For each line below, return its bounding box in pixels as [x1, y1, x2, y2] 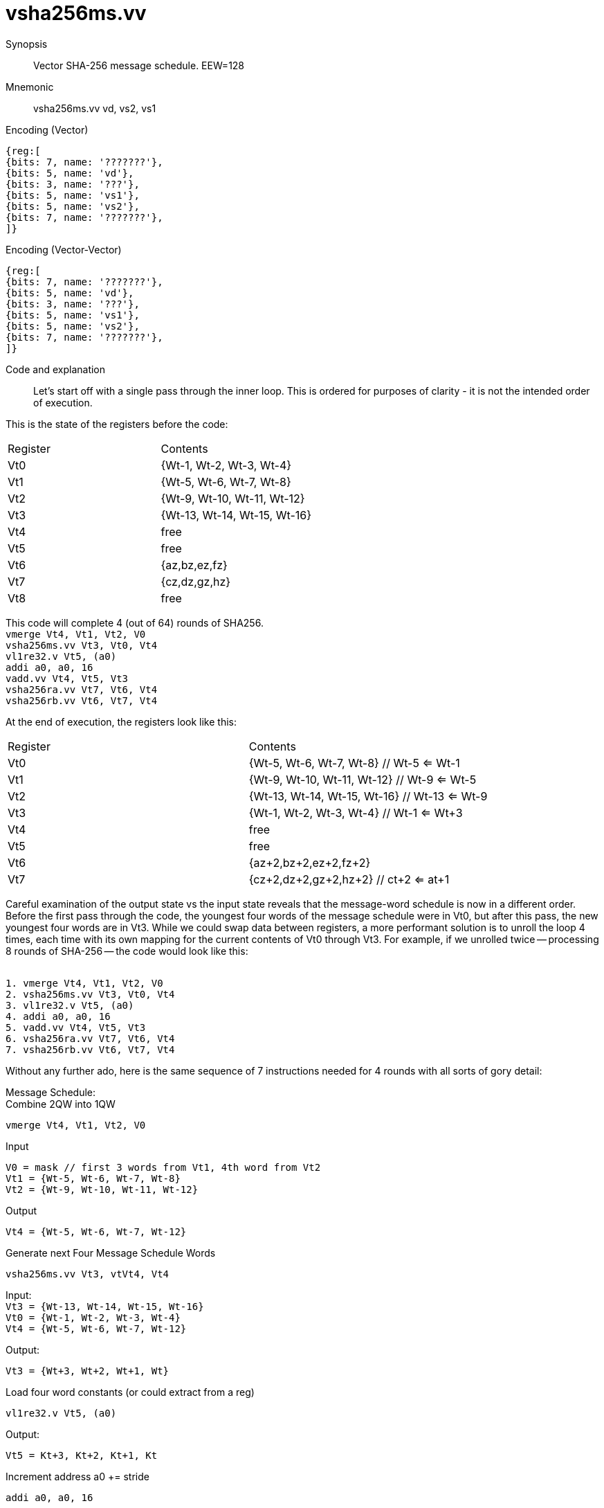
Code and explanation [6, 363, 106, 375]
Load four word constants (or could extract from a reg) [6, 1385, 255, 1398]
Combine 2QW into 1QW [6, 1097, 116, 1110]
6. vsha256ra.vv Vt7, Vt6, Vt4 [6, 1032, 175, 1044]
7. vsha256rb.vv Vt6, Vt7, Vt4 [6, 1043, 175, 1055]
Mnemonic [6, 80, 54, 93]
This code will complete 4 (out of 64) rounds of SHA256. [6, 616, 264, 629]
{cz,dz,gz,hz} [161, 574, 231, 589]
